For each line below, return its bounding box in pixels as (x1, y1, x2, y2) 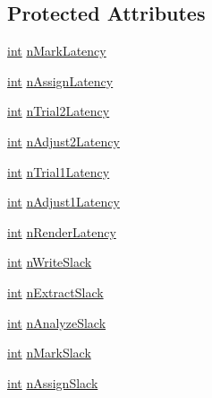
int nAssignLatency (7, 71, 114, 90)
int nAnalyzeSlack (7, 313, 106, 332)
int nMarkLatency (7, 41, 106, 60)
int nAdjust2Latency (7, 131, 120, 150)
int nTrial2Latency (7, 102, 110, 120)
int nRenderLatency (7, 222, 116, 241)
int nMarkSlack (7, 343, 91, 362)
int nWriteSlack (7, 252, 92, 271)
